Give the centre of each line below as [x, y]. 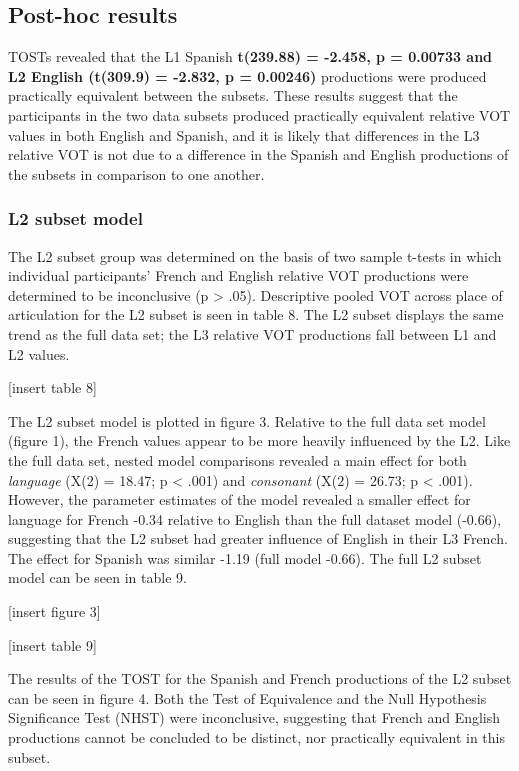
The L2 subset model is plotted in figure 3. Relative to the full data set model [247, 420]
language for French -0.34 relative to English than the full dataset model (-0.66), [255, 518]
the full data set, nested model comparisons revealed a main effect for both [237, 459]
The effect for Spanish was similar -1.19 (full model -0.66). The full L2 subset [245, 557]
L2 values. [39, 353]
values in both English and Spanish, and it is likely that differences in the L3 [244, 134]
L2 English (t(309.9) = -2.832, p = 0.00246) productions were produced [247, 75]
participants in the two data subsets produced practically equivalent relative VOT [259, 114]
